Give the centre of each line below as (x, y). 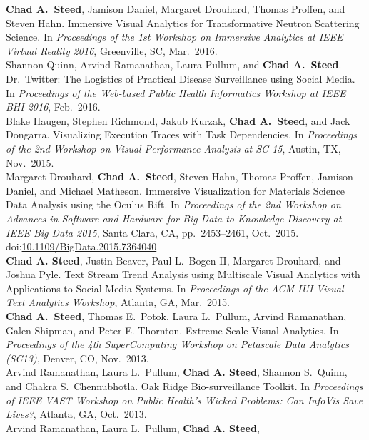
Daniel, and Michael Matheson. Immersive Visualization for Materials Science (176, 190)
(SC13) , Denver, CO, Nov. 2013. (77, 358)
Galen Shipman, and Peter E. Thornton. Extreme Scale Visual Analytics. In (172, 330)
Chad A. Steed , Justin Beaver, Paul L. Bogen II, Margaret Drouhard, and (173, 260)
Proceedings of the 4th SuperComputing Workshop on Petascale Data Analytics (177, 344)
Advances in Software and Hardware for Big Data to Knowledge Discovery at (174, 218)
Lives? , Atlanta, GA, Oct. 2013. (76, 414)
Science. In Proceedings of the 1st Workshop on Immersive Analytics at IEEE (175, 37)
